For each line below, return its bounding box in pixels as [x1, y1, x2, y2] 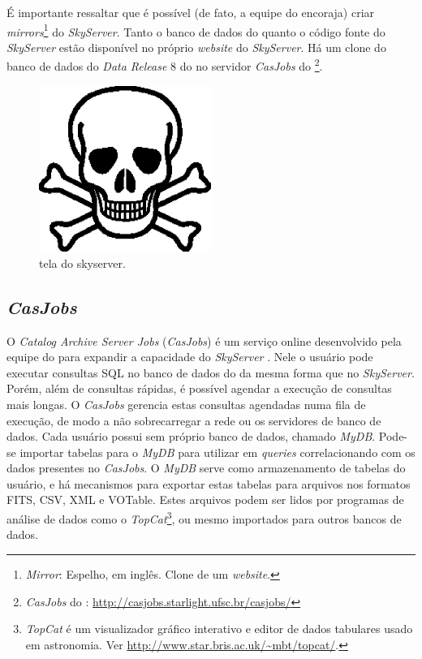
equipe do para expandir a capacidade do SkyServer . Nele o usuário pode [6, 348, 373, 365]
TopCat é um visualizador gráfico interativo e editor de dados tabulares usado [25, 620, 413, 637]
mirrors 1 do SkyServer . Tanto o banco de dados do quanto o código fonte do [6, 20, 385, 40]
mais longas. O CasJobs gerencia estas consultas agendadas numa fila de [6, 395, 366, 412]
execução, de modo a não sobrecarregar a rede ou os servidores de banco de [6, 411, 381, 429]
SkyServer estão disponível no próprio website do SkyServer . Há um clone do [6, 38, 386, 55]
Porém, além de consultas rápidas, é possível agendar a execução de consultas [6, 380, 392, 397]
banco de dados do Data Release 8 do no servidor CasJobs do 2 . [6, 55, 323, 75]
